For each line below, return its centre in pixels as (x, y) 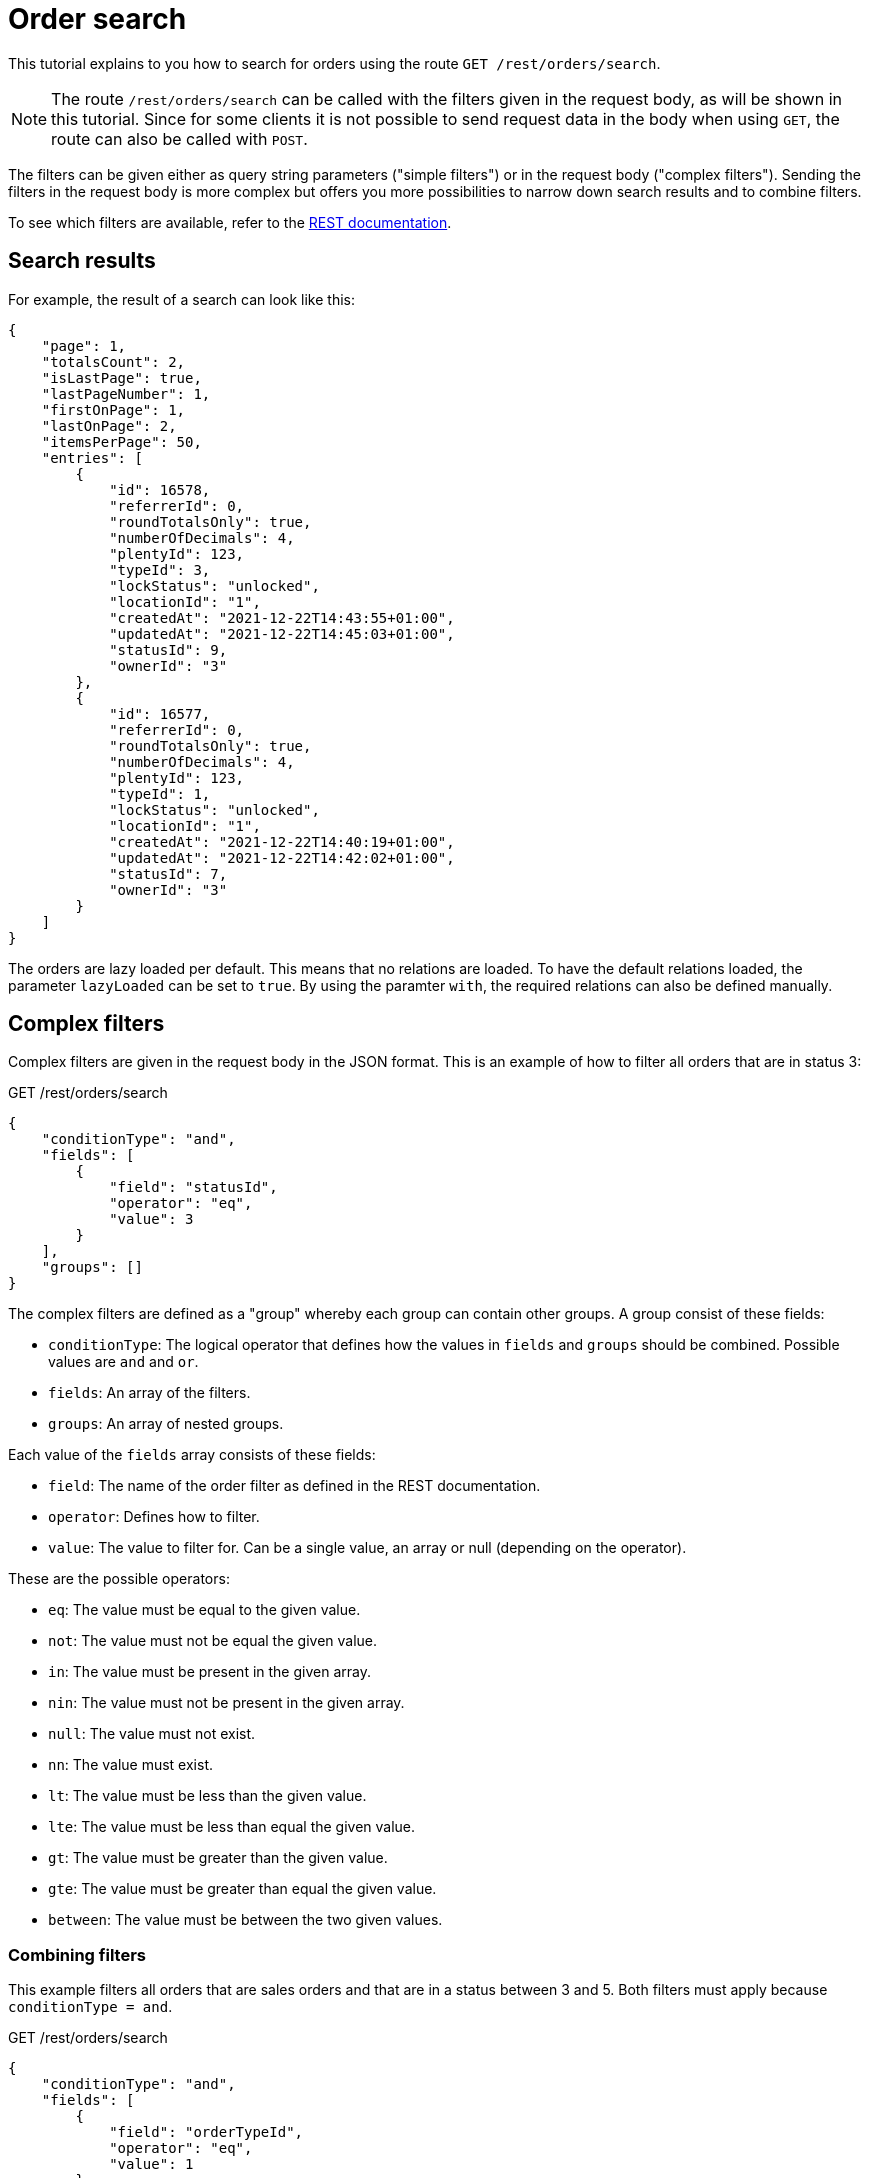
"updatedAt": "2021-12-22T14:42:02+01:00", (282, 857)
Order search (97, 19)
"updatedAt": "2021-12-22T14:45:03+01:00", (282, 633)
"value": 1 (151, 2164)
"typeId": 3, (160, 569)
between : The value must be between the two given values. (245, 1920)
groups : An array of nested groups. (166, 1424)
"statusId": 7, (168, 873)
